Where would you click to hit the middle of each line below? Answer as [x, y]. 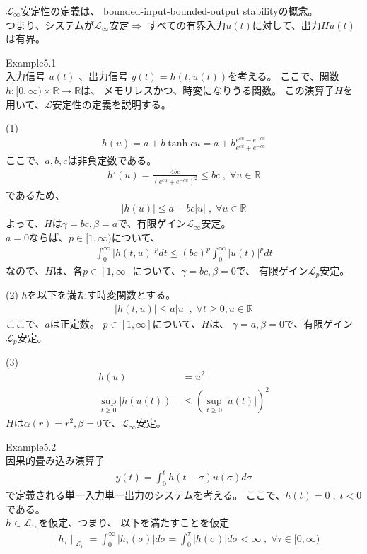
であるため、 [35, 194]
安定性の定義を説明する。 [111, 104]
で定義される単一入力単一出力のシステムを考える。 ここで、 [146, 495]
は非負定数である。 [112, 160]
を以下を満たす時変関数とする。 [101, 295]
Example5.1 [31, 62]
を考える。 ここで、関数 [284, 76]
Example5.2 [31, 446]
